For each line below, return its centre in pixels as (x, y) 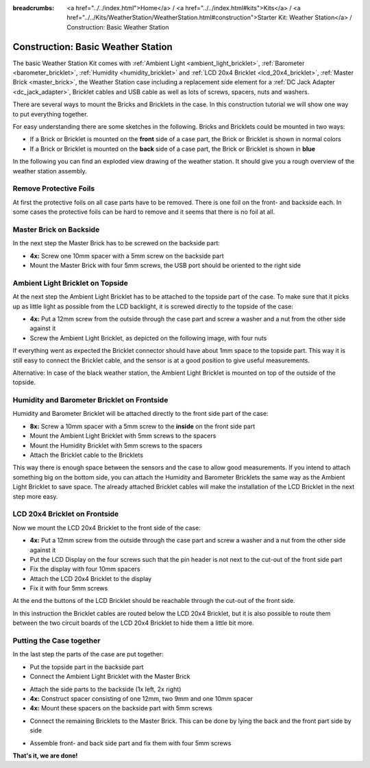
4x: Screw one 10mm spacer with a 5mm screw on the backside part (127, 256)
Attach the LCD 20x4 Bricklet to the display (91, 578)
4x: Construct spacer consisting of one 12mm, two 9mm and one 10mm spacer (141, 698)
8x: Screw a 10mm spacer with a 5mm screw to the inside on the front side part (143, 426)
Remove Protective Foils (54, 188)
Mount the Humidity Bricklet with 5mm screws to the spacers (116, 445)
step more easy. (35, 496)
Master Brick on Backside (56, 230)
